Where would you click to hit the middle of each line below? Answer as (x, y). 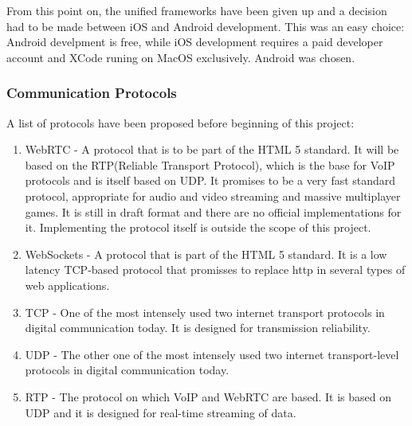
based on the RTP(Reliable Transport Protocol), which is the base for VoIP (210, 164)
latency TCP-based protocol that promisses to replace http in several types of (215, 270)
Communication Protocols (92, 93)
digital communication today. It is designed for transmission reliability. (198, 328)
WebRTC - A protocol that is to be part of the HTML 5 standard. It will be (212, 149)
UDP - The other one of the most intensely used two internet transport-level (212, 354)
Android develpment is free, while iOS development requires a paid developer (195, 42)
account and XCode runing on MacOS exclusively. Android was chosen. (181, 57)
